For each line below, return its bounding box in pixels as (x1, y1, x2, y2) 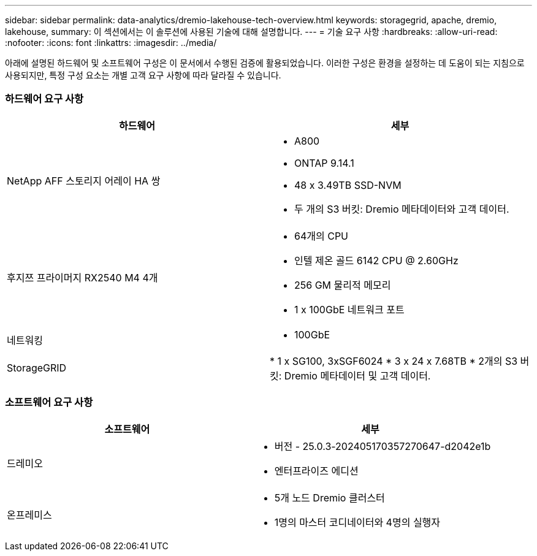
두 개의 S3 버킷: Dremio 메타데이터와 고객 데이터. (294, 202, 509, 215)
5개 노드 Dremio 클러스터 (274, 491, 385, 504)
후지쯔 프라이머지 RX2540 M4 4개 (7, 271, 158, 284)
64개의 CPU (294, 229, 349, 242)
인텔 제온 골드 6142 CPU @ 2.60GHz (294, 254, 459, 267)
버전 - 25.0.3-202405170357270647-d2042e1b (274, 440, 491, 452)
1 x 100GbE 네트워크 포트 (294, 303, 405, 316)
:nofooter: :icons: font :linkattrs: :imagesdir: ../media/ (5, 37, 217, 48)
